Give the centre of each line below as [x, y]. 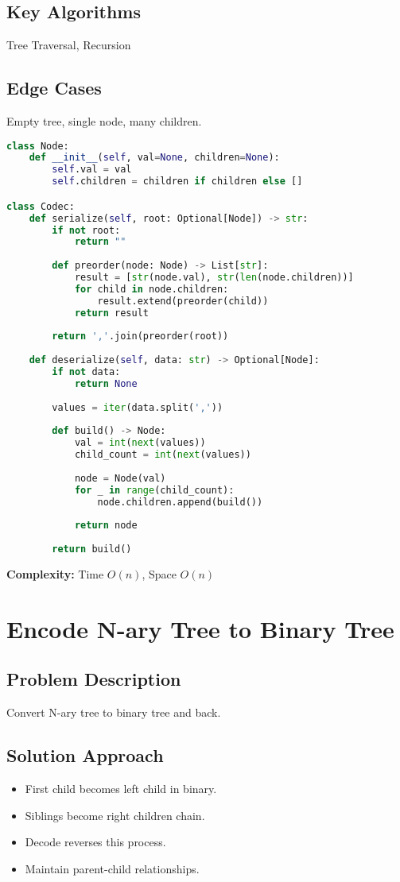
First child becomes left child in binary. [121, 788]
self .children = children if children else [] [177, 182]
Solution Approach [85, 755]
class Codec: [41, 206]
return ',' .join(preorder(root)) [140, 337]
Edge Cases [54, 88]
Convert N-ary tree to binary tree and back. [114, 712]
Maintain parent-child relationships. [112, 868]
